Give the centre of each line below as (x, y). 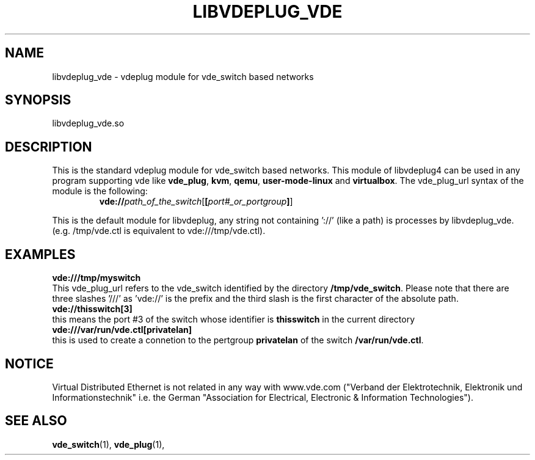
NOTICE (29, 363)
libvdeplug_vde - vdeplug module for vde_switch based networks (183, 76)
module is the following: (100, 191)
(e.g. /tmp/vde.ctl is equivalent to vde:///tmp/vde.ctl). (159, 231)
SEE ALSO (36, 421)
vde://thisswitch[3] (92, 309)
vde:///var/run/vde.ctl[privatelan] (122, 330)
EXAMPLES (40, 254)
